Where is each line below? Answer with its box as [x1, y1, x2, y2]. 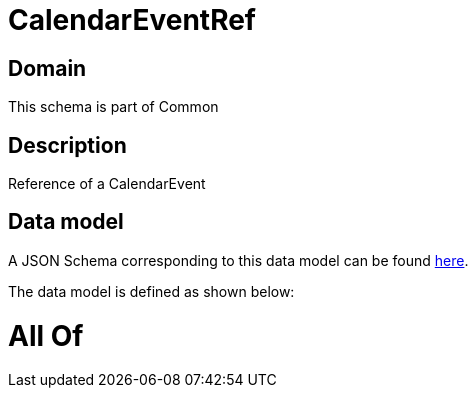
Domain [8, 55, 87, 81]
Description [8, 132, 127, 158]
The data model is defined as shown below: [8, 282, 295, 300]
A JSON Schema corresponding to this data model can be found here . [8, 251, 469, 269]
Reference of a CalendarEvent [8, 175, 206, 193]
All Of [8, 318, 84, 353]
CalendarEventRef [8, 3, 257, 37]
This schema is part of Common [8, 98, 219, 116]
